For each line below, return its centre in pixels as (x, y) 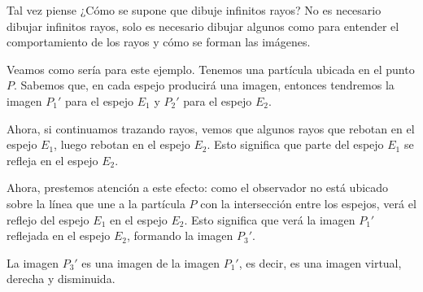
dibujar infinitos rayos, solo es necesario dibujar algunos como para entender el (203, 26)
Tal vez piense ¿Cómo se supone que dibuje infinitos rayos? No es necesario (194, 10)
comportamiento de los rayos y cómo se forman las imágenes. (159, 42)
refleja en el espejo (52, 160)
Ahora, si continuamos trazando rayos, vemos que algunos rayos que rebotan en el (211, 128)
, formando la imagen (180, 235)
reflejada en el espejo (59, 235)
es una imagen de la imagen (150, 262)
